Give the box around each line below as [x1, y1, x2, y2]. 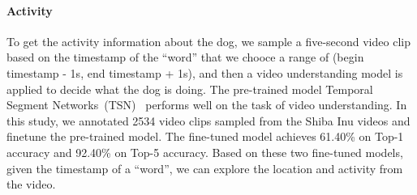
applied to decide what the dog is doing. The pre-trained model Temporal [6, 80, 373, 97]
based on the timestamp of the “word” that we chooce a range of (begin [6, 49, 364, 66]
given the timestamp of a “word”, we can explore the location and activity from [6, 159, 403, 176]
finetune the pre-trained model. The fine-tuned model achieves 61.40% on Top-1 [6, 128, 404, 145]
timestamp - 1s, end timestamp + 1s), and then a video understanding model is [6, 64, 403, 81]
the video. [6, 176, 56, 193]
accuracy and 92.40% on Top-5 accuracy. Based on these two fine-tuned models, [6, 143, 403, 160]
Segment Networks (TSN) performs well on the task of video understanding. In [6, 96, 407, 113]
